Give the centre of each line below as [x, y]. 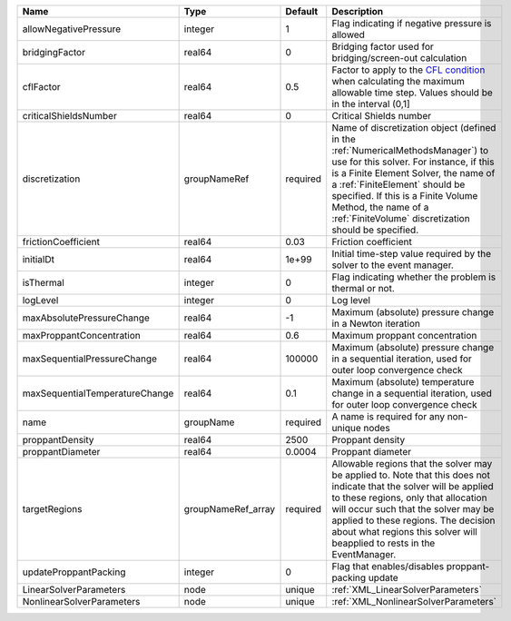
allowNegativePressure [72, 29]
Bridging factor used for [383, 47]
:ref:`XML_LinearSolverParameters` [407, 590]
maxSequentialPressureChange [90, 359]
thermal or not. [363, 288]
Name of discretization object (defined [414, 128]
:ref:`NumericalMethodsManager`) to [410, 150]
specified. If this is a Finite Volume [405, 196]
